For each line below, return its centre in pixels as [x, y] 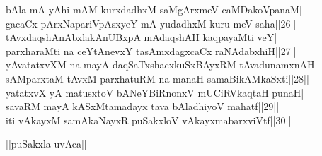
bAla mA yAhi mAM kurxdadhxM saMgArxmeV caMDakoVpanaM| [154, 9]
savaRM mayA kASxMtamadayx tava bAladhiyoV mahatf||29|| [143, 106]
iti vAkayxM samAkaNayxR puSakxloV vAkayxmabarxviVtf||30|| [149, 120]
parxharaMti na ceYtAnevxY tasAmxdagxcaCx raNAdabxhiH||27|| [151, 50]
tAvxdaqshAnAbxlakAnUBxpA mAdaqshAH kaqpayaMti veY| [142, 37]
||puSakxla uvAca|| [46, 144]
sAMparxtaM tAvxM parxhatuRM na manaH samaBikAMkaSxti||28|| [157, 78]
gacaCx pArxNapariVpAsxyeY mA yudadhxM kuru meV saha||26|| [151, 23]
